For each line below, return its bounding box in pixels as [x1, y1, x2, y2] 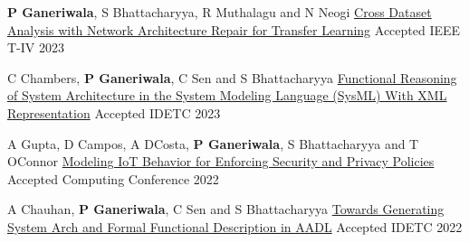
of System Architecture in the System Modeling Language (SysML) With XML [7, 86, 447, 105]
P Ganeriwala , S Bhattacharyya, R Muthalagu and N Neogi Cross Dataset [7, 3, 432, 21]
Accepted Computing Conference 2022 [7, 169, 219, 188]
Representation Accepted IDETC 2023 [7, 103, 221, 122]
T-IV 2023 [7, 38, 64, 57]
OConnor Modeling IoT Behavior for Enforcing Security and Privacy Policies [7, 152, 435, 171]
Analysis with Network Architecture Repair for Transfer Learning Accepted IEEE [7, 20, 461, 39]
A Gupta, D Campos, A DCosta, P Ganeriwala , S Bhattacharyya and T [7, 134, 419, 153]
